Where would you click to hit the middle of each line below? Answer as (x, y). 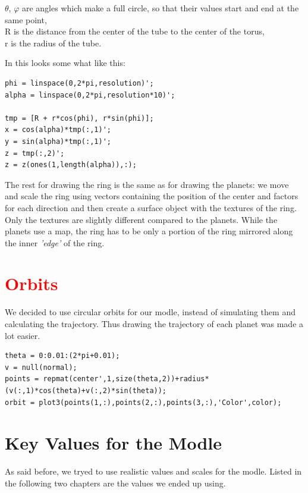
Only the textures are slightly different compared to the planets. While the (141, 219)
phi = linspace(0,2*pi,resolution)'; (79, 83)
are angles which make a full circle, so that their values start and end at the (160, 8)
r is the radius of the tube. (53, 43)
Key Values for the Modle (113, 443)
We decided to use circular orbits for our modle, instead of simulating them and (150, 312)
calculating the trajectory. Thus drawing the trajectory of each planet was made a (154, 324)
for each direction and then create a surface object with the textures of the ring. (151, 207)
